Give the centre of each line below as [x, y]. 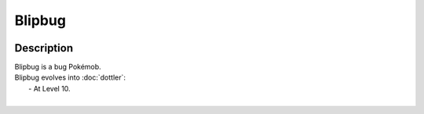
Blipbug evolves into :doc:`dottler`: [70, 77]
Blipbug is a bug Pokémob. [58, 67]
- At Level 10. [49, 88]
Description [44, 48]
